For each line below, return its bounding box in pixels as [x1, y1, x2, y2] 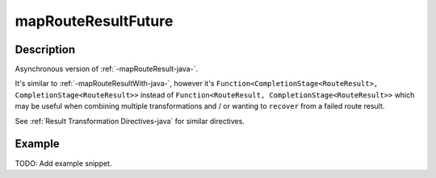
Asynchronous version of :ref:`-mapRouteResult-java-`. [15, 64, 198, 74]
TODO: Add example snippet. [15, 158, 112, 168]
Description [15, 43, 76, 56]
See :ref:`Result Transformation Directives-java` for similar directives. [15, 116, 245, 126]
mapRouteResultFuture [15, 12, 174, 30]
